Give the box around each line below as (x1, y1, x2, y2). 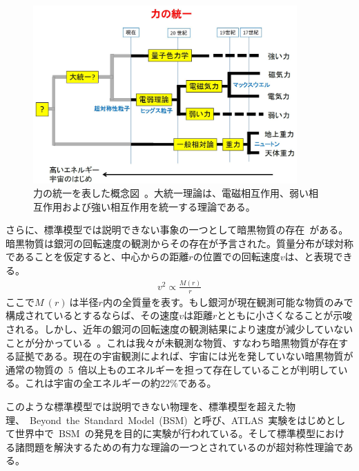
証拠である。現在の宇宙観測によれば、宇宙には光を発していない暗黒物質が (14, 349, 353, 363)
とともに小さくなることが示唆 (217, 308, 353, 323)
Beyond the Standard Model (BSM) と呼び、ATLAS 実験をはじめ (29, 412, 327, 427)
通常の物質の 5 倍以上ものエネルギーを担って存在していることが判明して (6, 362, 338, 376)
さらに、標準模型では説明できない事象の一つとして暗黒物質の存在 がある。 (6, 222, 349, 237)
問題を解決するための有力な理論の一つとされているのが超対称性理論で (24, 439, 344, 454)
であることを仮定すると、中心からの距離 (6, 249, 189, 264)
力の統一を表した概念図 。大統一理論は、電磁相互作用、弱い (33, 186, 309, 200)
